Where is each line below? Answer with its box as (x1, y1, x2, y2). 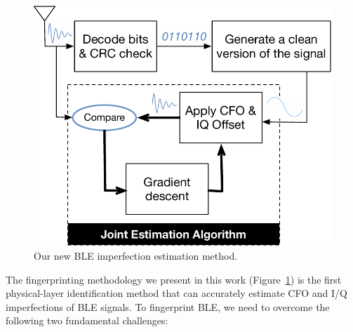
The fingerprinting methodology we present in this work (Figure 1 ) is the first (6, 272, 342, 286)
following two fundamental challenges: (6, 313, 168, 328)
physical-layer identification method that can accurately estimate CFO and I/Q (6, 286, 347, 300)
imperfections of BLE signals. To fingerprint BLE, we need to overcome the (6, 299, 330, 314)
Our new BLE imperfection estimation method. (34, 248, 238, 263)
